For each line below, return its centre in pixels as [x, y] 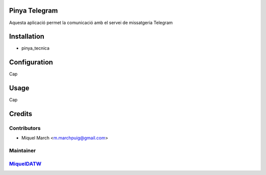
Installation [27, 37]
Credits [21, 114]
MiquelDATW [25, 164]
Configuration [31, 62]
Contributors [25, 128]
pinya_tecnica [35, 48]
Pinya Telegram [33, 11]
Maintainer [22, 151]
